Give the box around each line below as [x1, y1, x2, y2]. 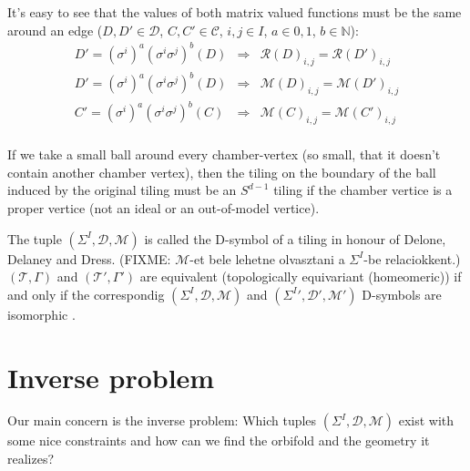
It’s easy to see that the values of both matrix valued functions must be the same [7, 3, 462, 21]
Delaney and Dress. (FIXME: [7, 249, 171, 268]
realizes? [7, 449, 55, 468]
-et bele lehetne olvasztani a [189, 249, 345, 268]
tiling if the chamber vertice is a [273, 180, 453, 200]
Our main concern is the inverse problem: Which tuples [7, 411, 317, 430]
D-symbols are [362, 284, 442, 303]
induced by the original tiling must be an [7, 180, 237, 200]
